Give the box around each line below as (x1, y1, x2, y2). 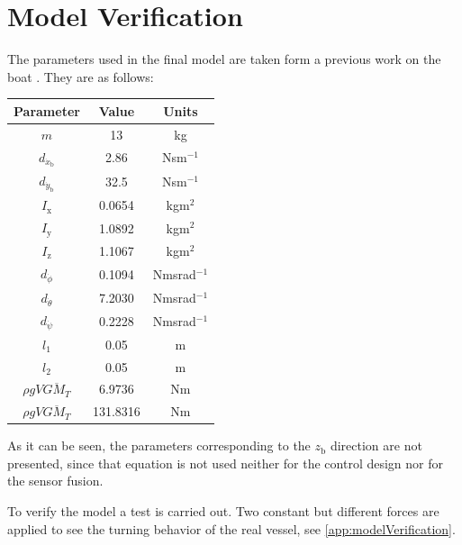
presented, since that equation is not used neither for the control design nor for (7, 453, 444, 472)
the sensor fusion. (7, 471, 104, 490)
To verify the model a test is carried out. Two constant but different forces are (7, 502, 439, 521)
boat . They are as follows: (7, 67, 154, 86)
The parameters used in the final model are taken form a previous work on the (7, 50, 441, 68)
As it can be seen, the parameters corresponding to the (7, 436, 311, 455)
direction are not (330, 436, 422, 455)
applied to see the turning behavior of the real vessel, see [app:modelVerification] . (7, 519, 456, 538)
